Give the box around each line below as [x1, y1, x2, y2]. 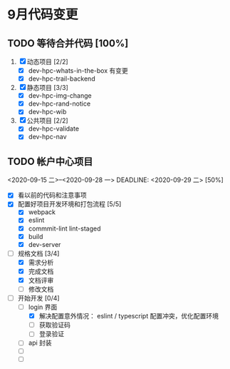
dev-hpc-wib [28, 108, 67, 116]
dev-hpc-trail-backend [28, 74, 95, 83]
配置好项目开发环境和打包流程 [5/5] [17, 200, 122, 208]
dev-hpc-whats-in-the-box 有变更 [28, 66, 128, 75]
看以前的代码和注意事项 [17, 191, 87, 200]
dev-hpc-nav [28, 133, 67, 141]
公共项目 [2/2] [26, 116, 69, 125]
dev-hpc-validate [28, 124, 80, 133]
